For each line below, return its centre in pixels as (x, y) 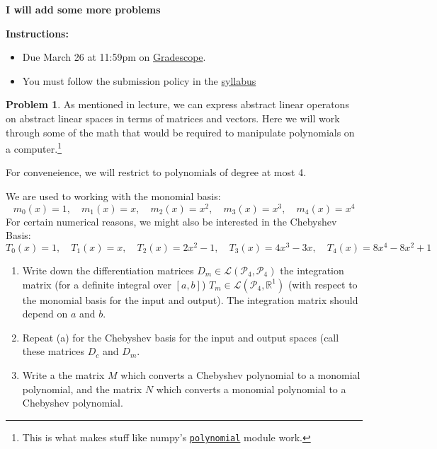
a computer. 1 (34, 147)
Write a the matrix (63, 374)
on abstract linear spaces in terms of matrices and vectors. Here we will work (173, 118)
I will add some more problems (83, 9)
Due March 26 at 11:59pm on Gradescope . (114, 57)
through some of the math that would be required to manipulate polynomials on (180, 132)
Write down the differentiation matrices (108, 270)
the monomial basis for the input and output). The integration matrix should (190, 299)
